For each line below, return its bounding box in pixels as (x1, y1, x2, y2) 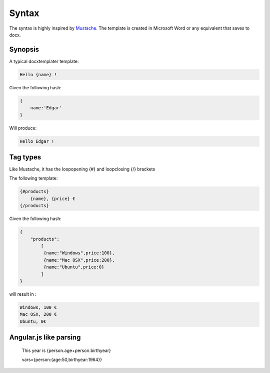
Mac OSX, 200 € (19, 311, 57, 317)
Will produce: (9, 125, 37, 131)
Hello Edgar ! (19, 138, 54, 144)
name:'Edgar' (30, 105, 62, 111)
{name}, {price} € (30, 196, 75, 202)
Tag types (9, 153, 41, 161)
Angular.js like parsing (9, 333, 81, 342)
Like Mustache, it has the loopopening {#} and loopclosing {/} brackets (9, 166, 155, 172)
